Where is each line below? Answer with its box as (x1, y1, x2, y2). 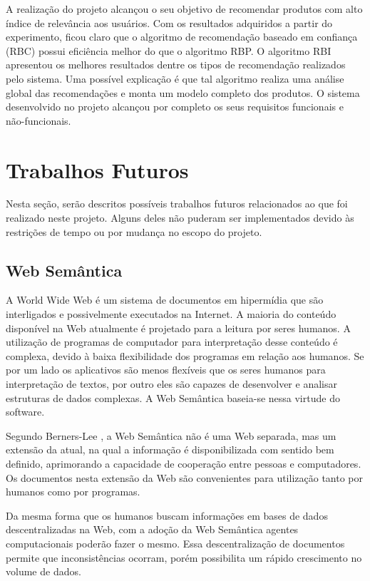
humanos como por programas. (6, 484, 140, 499)
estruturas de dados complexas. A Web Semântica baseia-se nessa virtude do (6, 390, 340, 405)
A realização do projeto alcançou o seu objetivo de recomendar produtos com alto (6, 1, 363, 16)
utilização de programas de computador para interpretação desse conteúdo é (6, 334, 338, 349)
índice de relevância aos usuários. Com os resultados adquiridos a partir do (6, 15, 333, 30)
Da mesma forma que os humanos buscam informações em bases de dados (6, 508, 328, 523)
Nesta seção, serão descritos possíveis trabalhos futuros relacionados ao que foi (6, 196, 348, 211)
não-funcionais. (6, 113, 71, 128)
